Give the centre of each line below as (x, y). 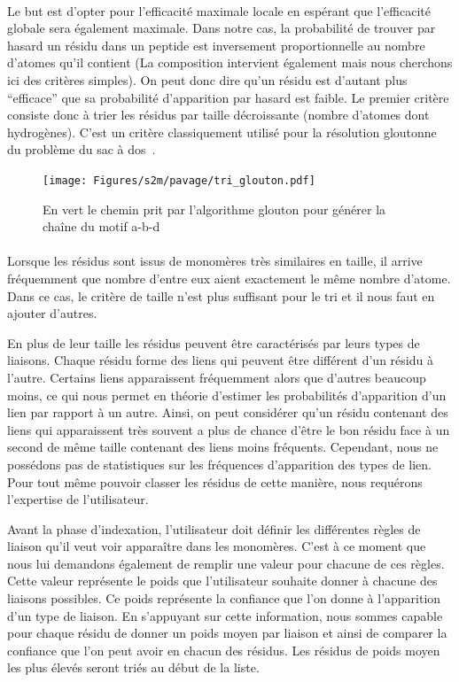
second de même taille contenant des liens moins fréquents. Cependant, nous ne (223, 447)
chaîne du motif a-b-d (101, 226)
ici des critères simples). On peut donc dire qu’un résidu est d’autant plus (207, 79)
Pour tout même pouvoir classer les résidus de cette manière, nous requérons (215, 481)
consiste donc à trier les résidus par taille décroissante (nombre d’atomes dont (218, 115)
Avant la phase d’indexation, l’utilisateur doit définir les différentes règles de (214, 528)
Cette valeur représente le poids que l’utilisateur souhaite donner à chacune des (222, 581)
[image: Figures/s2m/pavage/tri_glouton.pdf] (179, 180)
